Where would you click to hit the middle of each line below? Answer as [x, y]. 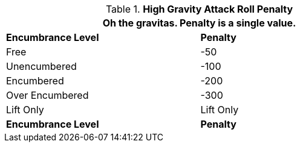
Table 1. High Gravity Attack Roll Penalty [199, 9]
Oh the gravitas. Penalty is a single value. [199, 23]
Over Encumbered [47, 95]
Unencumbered [41, 66]
